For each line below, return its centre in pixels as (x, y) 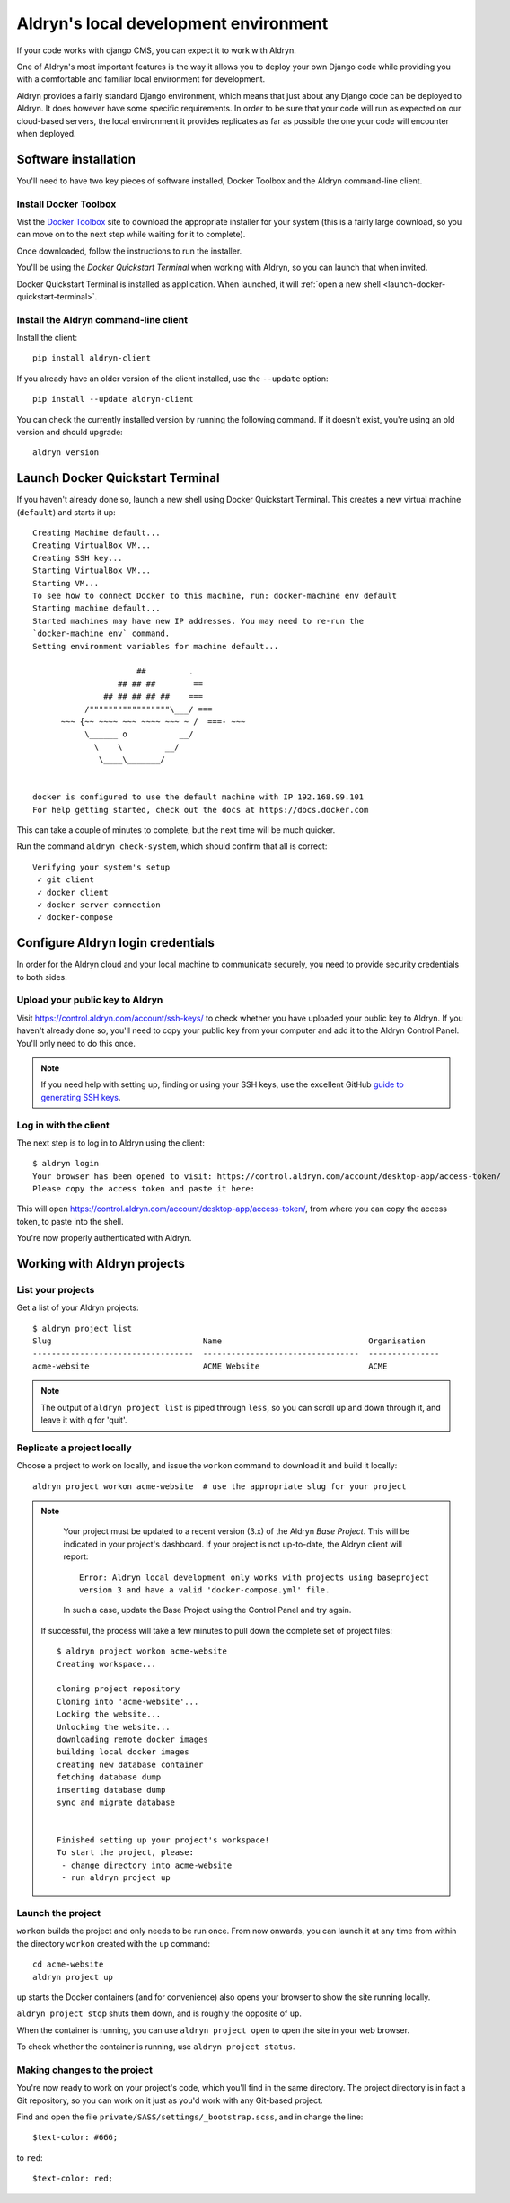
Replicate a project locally (74, 1448)
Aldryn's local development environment (172, 23)
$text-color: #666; (75, 2137)
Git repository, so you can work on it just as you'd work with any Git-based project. (170, 2100)
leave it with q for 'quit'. (84, 1420)
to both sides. (42, 977)
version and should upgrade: (70, 432)
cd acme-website (68, 1964)
